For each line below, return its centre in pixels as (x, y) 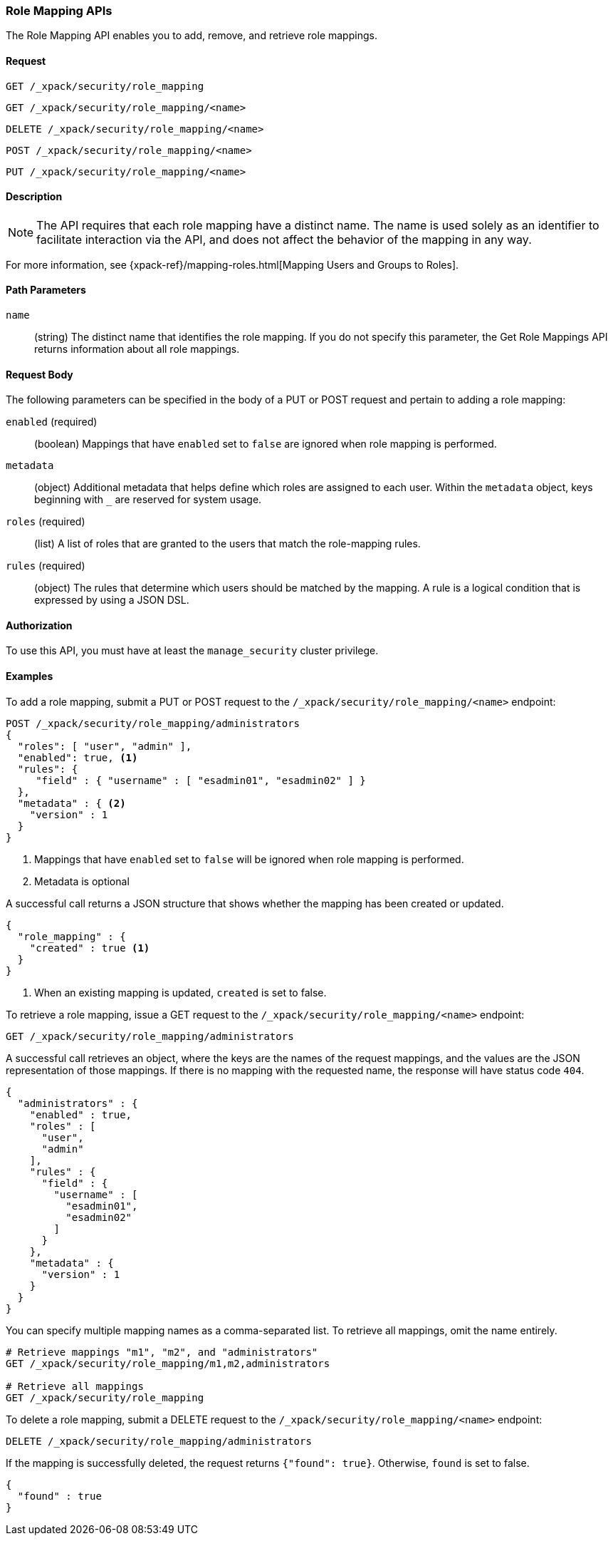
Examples (30, 676)
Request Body (40, 374)
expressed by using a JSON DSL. (112, 600)
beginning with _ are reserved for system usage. (148, 500)
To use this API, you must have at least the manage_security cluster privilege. (192, 651)
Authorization (39, 625)
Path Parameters (46, 290)
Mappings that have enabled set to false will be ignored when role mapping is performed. (249, 859)
